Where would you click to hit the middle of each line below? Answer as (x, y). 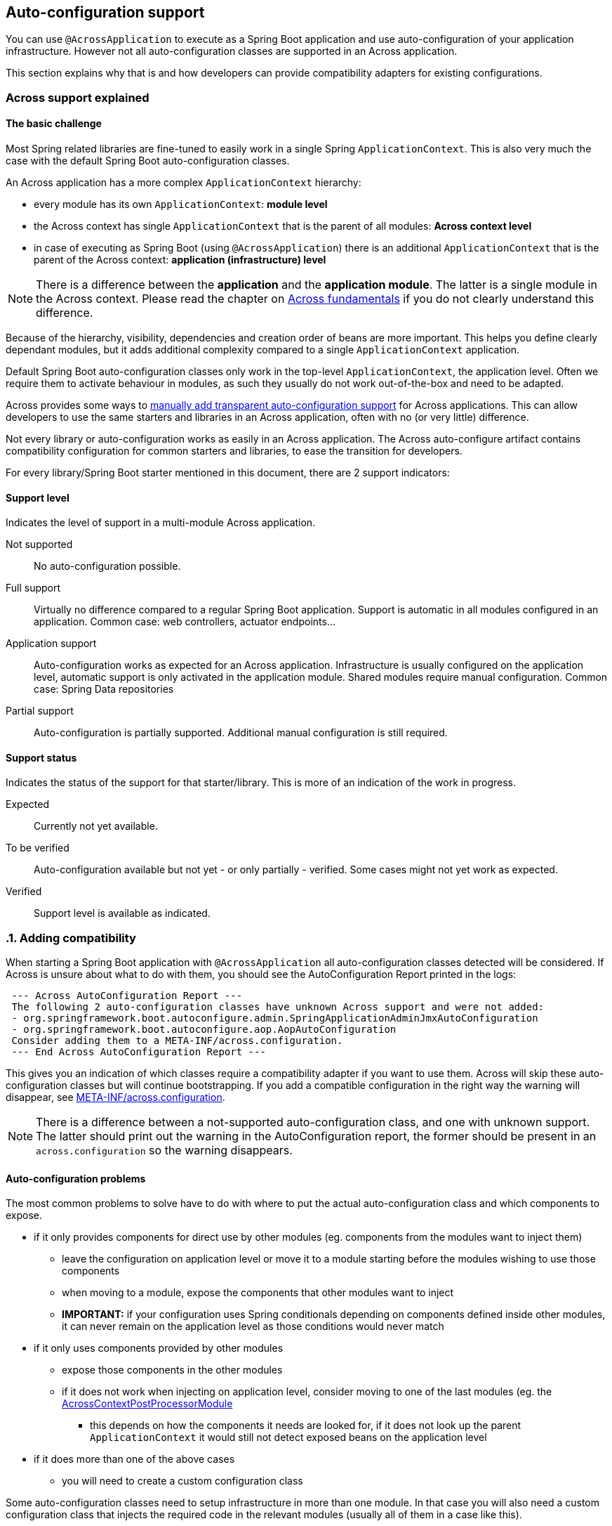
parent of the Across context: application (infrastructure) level (180, 260)
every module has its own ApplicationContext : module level (181, 204)
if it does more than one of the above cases (134, 1459)
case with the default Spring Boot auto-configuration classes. (148, 161)
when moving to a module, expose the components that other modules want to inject (258, 1293)
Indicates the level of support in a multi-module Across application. (161, 523)
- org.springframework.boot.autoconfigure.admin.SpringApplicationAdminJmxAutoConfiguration (275, 1018)
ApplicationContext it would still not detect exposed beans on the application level (288, 1437)
